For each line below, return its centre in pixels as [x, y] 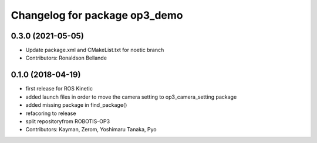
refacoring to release [51, 113]
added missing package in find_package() [76, 105]
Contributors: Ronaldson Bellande [66, 58]
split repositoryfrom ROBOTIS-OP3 [68, 121]
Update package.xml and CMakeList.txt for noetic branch [95, 50]
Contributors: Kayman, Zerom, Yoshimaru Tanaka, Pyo [91, 130]
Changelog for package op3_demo [97, 15]
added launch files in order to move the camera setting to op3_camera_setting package [131, 97]
